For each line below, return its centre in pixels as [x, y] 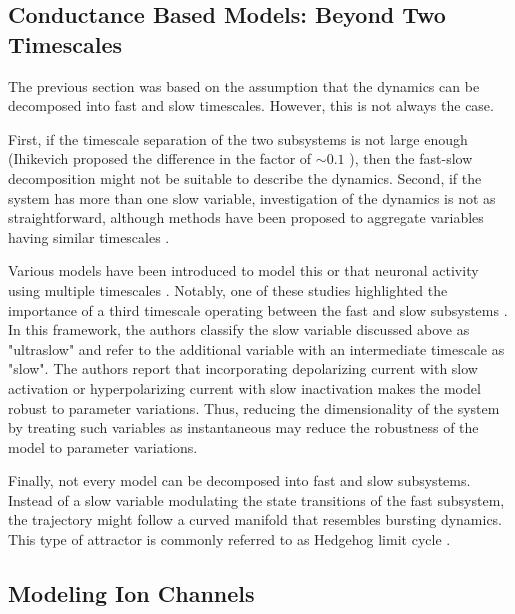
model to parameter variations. [103, 446]
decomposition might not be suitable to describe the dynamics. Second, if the [245, 177]
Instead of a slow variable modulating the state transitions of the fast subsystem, [256, 499]
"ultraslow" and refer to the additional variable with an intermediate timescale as [256, 348]
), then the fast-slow [411, 158]
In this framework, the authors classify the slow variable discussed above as [239, 329]
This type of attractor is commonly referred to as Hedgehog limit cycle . [229, 539]
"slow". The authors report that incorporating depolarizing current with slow [243, 368]
